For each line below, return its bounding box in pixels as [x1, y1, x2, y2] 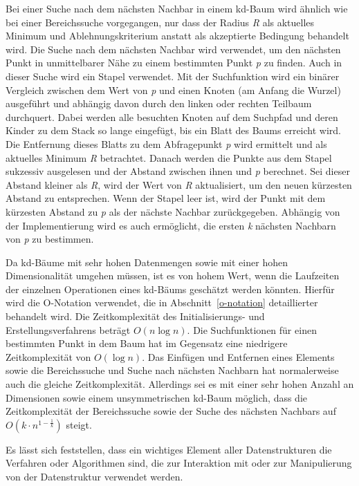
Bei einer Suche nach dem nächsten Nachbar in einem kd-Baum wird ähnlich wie [6, 1, 348, 15]
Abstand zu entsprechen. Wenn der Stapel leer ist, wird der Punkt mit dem [6, 191, 326, 205]
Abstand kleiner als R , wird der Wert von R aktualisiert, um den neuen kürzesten [6, 177, 352, 191]
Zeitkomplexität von [6, 349, 91, 364]
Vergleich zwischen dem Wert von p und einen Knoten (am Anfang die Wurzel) [6, 82, 341, 97]
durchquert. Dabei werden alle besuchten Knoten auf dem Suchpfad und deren [6, 109, 338, 124]
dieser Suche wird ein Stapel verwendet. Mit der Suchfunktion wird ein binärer [6, 68, 340, 83]
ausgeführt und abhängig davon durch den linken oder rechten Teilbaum [6, 96, 312, 111]
